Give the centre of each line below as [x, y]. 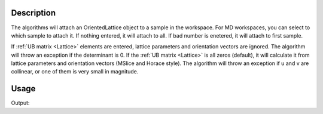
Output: [20, 103]
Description [33, 13]
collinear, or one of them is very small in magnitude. [75, 72]
